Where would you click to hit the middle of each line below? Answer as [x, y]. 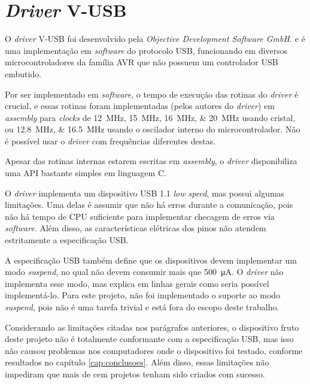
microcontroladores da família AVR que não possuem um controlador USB [142, 62]
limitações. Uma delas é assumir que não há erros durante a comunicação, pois [149, 205]
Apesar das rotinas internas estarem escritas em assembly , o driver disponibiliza [151, 161]
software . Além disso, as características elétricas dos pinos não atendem [136, 228]
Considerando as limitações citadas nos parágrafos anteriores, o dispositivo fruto [152, 327]
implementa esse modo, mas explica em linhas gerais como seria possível [137, 283]
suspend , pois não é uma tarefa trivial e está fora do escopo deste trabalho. [142, 307]
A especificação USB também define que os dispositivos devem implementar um [151, 260]
